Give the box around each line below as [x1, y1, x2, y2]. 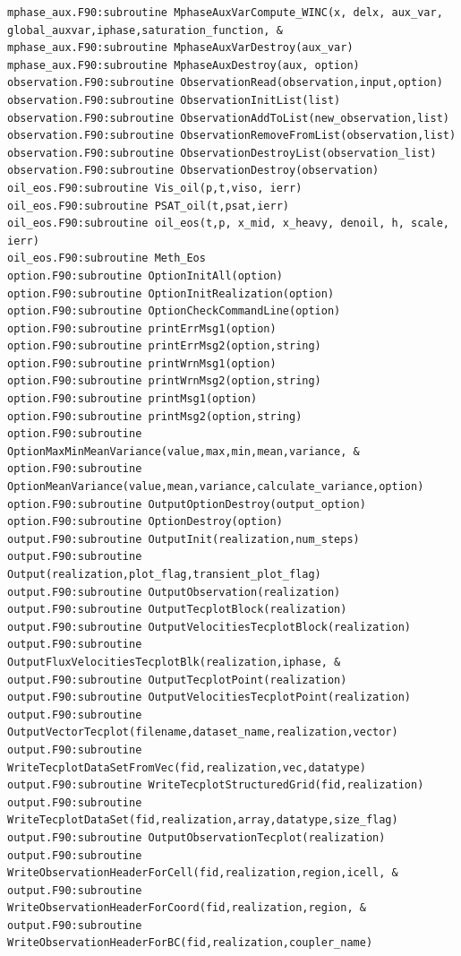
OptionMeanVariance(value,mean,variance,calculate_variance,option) [7, 480, 424, 494]
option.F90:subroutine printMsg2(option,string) [7, 409, 303, 423]
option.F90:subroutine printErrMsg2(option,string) [7, 340, 321, 353]
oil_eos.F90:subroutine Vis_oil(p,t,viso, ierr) [7, 181, 303, 194]
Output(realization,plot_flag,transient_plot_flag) [7, 568, 321, 581]
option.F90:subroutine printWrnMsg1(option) [7, 357, 277, 370]
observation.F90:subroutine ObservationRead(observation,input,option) [7, 76, 443, 90]
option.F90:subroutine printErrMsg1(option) [7, 322, 277, 335]
